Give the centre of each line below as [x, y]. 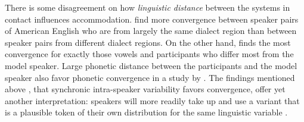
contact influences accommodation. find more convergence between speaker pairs [152, 19]
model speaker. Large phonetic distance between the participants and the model [151, 65]
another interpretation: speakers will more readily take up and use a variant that [152, 100]
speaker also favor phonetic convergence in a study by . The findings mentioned [150, 77]
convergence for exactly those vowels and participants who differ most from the [149, 54]
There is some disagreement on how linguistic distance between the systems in [148, 7]
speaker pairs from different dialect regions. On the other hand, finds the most [148, 42]
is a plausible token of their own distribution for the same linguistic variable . [146, 112]
